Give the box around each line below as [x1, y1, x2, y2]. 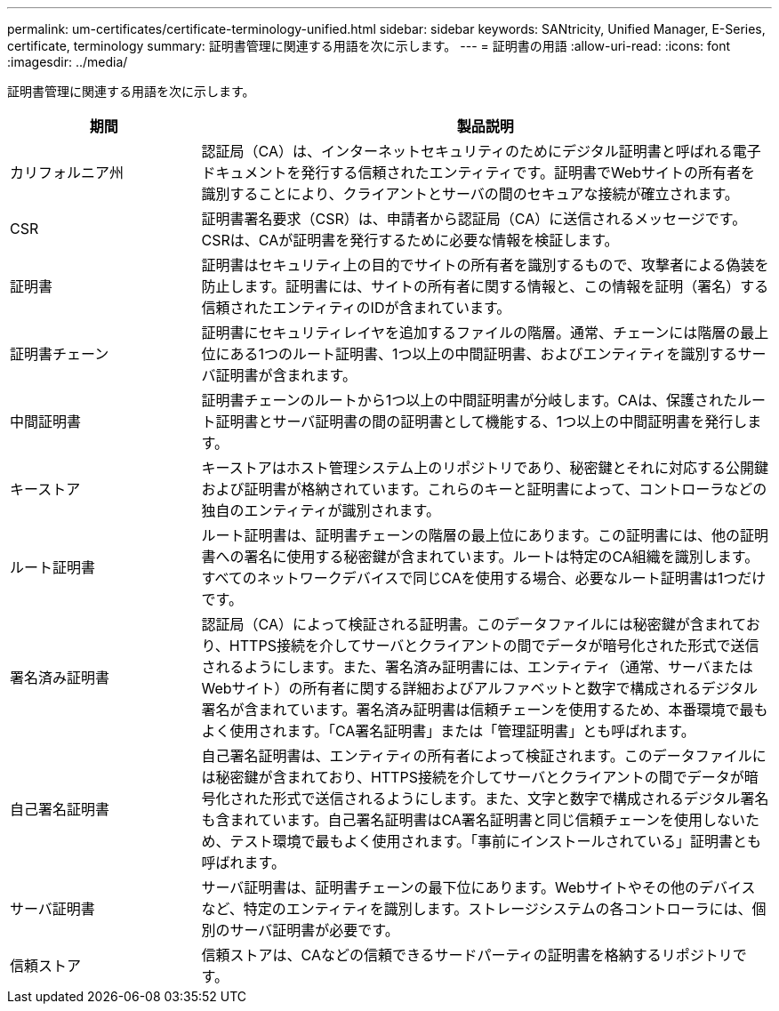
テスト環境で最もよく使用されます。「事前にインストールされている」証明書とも [229, 832, 762, 850]
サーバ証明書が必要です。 [229, 921, 399, 939]
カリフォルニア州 [10, 164, 124, 181]
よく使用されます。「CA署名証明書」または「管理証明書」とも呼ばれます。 [201, 722, 695, 740]
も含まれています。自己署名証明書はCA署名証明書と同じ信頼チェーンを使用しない [201, 811, 746, 829]
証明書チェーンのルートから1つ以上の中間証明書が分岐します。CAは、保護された [201, 391, 738, 409]
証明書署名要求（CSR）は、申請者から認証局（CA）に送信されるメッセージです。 [201, 210, 747, 228]
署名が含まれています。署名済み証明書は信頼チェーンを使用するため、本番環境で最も [201, 701, 768, 718]
